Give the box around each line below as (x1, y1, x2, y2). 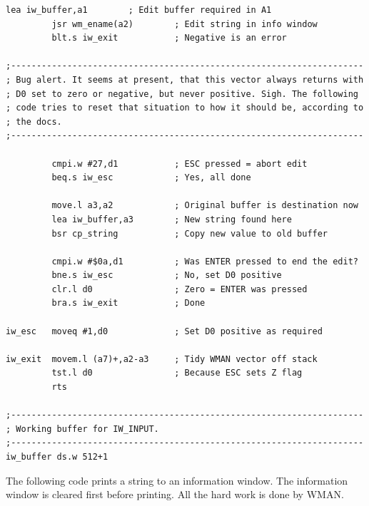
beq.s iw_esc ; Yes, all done (51, 172, 251, 183)
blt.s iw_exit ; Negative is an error (51, 33, 287, 43)
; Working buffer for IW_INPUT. (6, 423, 159, 434)
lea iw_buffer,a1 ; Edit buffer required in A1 (6, 5, 272, 15)
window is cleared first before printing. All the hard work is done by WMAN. (6, 487, 344, 502)
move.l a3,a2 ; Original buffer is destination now (51, 200, 358, 211)
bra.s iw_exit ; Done (51, 298, 206, 309)
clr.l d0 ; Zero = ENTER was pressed (51, 284, 308, 294)
